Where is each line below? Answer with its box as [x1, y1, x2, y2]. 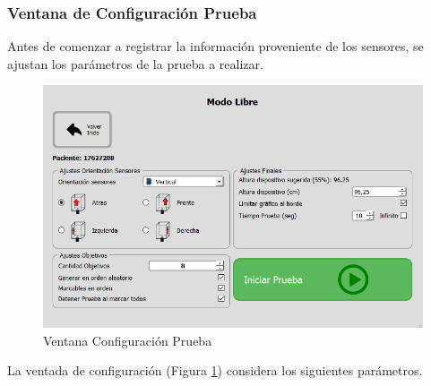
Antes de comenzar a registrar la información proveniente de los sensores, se [7, 37, 424, 56]
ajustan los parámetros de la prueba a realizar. [7, 54, 263, 73]
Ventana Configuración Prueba [43, 330, 212, 349]
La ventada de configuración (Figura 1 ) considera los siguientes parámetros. [7, 361, 423, 380]
